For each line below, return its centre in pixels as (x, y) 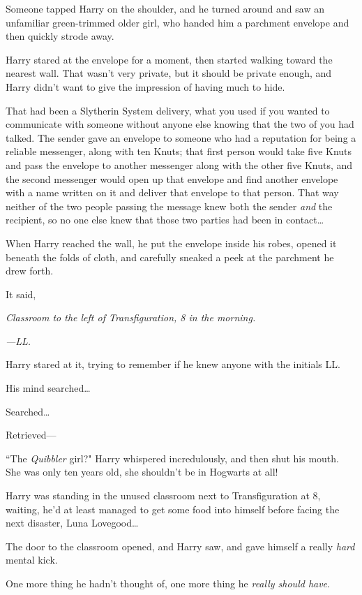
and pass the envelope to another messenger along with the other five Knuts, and (179, 164)
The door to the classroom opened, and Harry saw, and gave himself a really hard (180, 546)
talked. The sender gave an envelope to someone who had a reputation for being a (181, 137)
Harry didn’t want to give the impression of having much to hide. (145, 86)
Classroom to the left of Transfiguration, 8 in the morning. (131, 317)
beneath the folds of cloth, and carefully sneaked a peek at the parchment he (170, 257)
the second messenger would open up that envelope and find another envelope (172, 178)
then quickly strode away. (60, 36)
